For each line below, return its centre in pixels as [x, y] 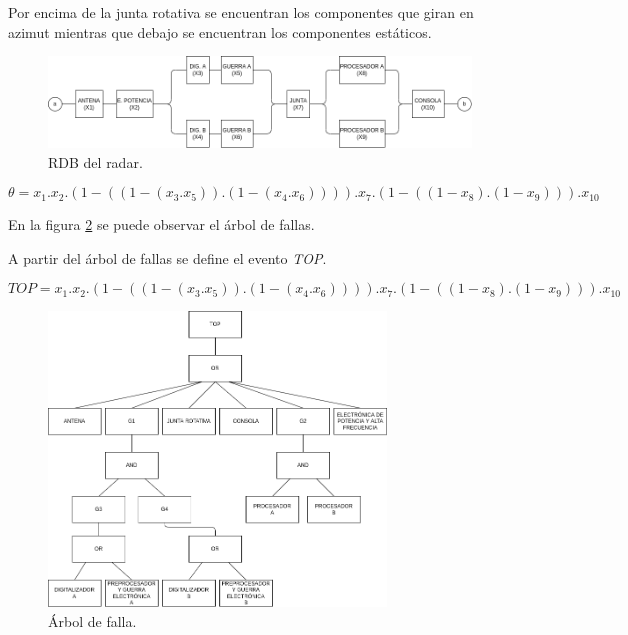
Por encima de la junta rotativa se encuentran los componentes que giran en [241, 12]
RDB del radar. [95, 161]
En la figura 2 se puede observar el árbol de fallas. [161, 224]
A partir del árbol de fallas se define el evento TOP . [167, 257]
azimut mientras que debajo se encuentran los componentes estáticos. [220, 31]
